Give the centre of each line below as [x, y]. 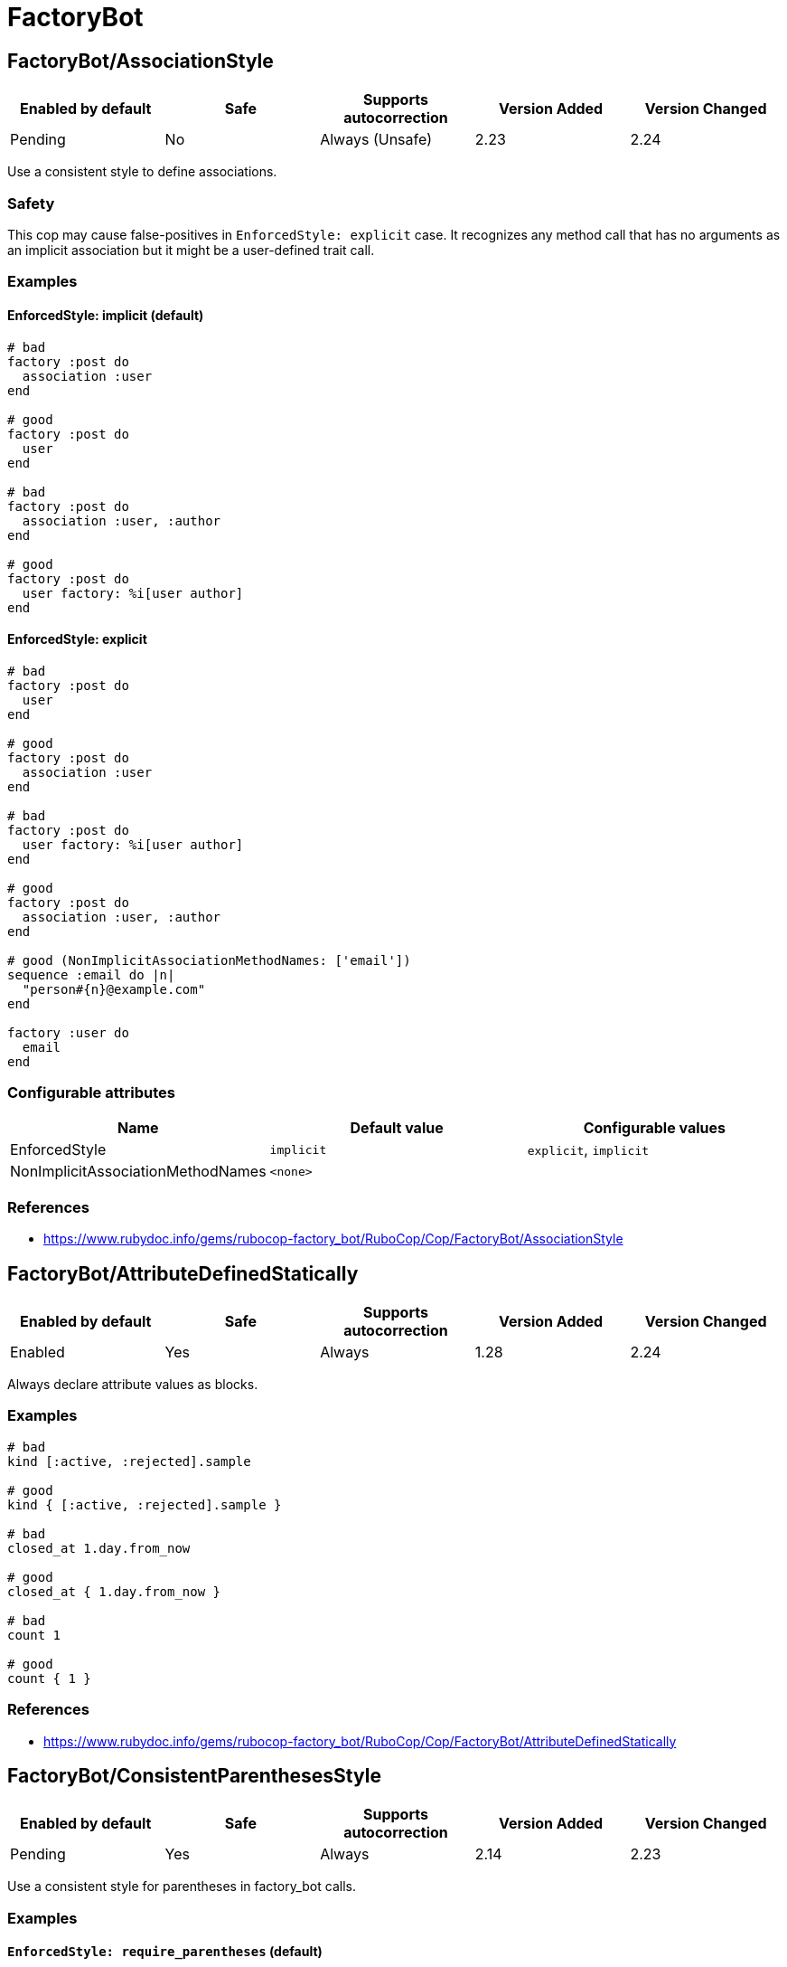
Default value [397, 1128]
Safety [31, 203]
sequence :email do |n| [91, 974]
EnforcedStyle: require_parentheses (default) [165, 1952]
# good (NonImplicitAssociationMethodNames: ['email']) [209, 960]
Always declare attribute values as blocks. [133, 1385]
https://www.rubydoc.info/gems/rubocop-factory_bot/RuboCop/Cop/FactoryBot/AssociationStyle [333, 1239]
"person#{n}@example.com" [114, 989]
